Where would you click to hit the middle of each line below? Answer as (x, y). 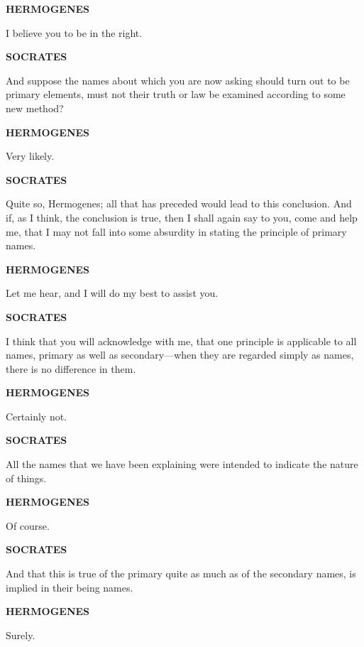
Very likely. (30, 156)
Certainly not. (37, 416)
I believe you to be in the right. (74, 32)
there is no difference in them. (71, 368)
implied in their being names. (70, 587)
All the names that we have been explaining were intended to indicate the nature (182, 464)
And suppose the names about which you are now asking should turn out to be (178, 80)
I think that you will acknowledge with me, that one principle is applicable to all (181, 341)
